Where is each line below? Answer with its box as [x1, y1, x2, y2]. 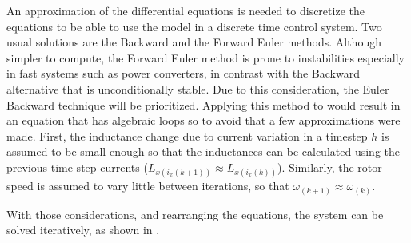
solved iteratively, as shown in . [6, 221, 160, 238]
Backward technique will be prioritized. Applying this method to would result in [6, 96, 401, 113]
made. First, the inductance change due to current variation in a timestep [6, 127, 368, 144]
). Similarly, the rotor [277, 158, 382, 175]
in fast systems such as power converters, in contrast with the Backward [6, 65, 360, 82]
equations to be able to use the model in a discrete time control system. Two [6, 18, 382, 34]
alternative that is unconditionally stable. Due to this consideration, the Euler [6, 80, 389, 97]
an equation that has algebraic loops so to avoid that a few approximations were [6, 112, 401, 129]
